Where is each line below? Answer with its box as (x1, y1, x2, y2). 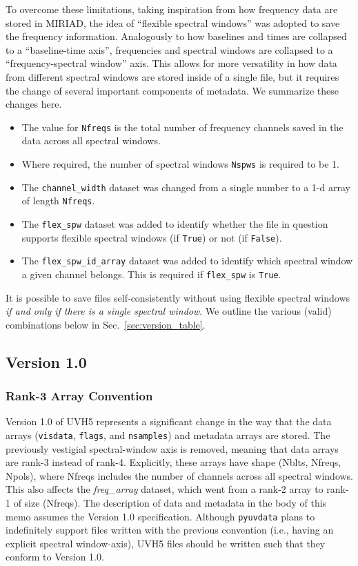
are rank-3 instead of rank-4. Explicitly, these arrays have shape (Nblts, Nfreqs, (6, 455, 341, 469)
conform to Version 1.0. (6, 549, 104, 564)
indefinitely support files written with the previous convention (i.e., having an (6, 523, 334, 537)
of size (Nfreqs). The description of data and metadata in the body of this (13, 496, 327, 509)
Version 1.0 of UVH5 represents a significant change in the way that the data (6, 414, 332, 429)
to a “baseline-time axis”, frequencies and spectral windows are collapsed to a (6, 42, 333, 57)
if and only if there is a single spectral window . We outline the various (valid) (6, 304, 332, 318)
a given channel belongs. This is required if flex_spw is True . (21, 266, 281, 281)
